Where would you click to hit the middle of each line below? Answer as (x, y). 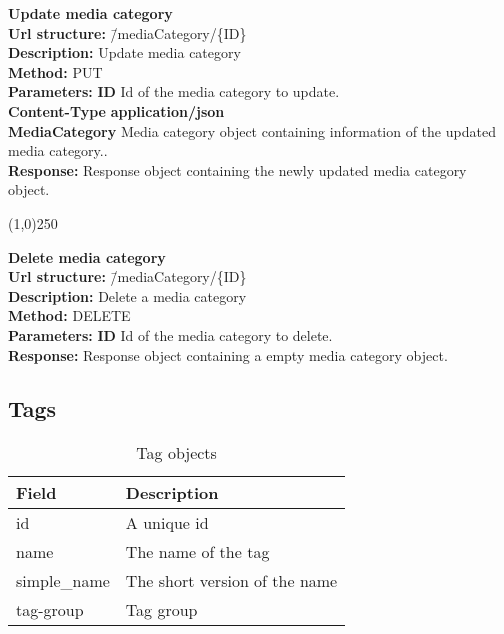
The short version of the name (231, 581)
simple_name (63, 581)
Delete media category (87, 256)
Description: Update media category (124, 52)
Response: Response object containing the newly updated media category (237, 169)
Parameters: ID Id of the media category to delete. (170, 334)
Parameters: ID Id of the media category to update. (174, 91)
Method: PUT (55, 71)
